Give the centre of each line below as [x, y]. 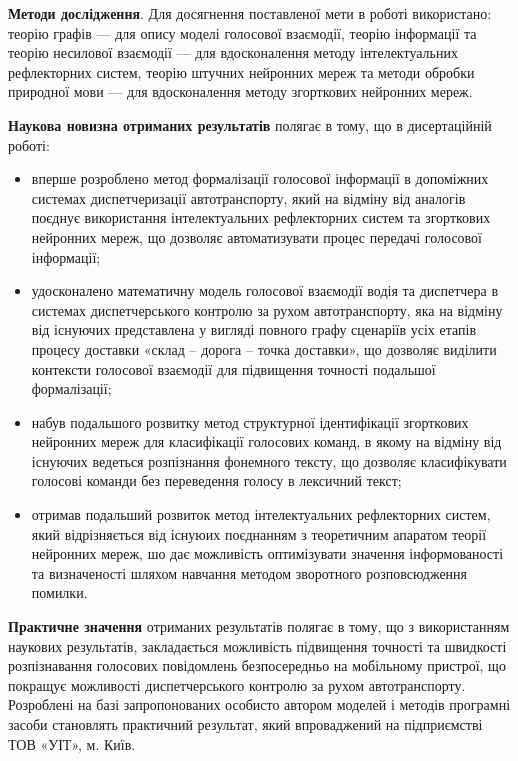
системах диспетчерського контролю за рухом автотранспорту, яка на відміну [267, 309]
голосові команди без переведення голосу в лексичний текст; [216, 480]
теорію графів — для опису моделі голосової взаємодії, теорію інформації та [242, 32]
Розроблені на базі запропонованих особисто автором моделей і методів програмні [259, 704]
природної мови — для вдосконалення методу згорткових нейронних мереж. [240, 91]
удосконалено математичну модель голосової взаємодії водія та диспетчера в [265, 290]
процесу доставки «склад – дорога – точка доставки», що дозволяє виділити [264, 348]
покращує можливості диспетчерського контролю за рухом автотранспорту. [237, 684]
